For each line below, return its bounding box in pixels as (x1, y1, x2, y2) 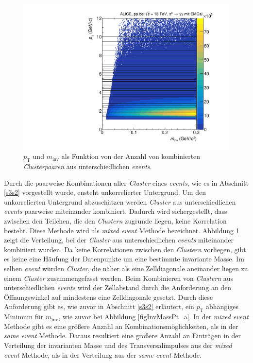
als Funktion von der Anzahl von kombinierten (61, 151, 201, 161)
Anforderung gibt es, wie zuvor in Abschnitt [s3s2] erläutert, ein (4, 301, 194, 311)
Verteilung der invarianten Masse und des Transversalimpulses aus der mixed (4, 340, 232, 350)
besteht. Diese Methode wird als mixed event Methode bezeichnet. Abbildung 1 (4, 225, 239, 235)
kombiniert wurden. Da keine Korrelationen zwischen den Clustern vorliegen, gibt (4, 244, 246, 254)
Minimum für (4, 311, 44, 322)
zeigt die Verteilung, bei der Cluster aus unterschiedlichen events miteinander (4, 235, 234, 245)
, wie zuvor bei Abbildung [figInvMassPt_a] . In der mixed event (58, 311, 249, 322)
